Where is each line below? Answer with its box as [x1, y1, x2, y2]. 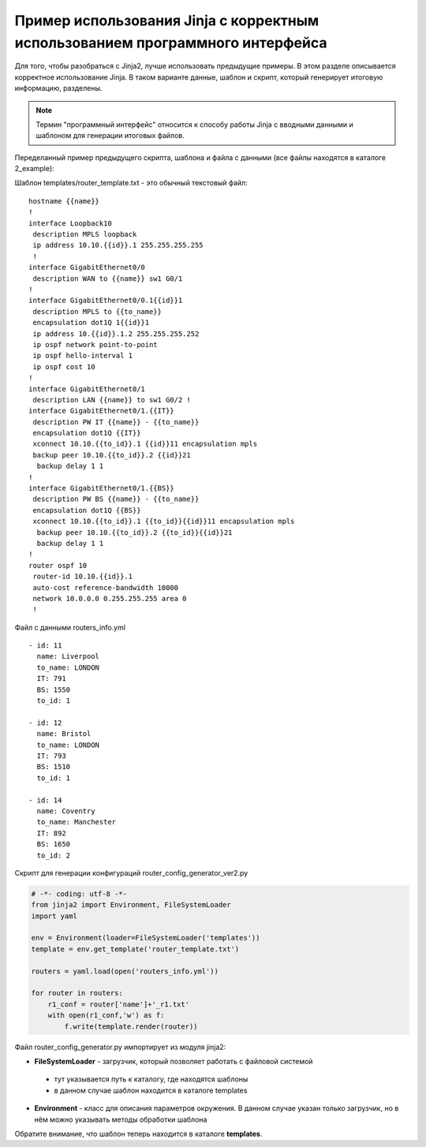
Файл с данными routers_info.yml [14, 622, 126, 632]
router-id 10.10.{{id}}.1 [32, 572, 133, 581]
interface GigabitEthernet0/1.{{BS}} [28, 484, 175, 493]
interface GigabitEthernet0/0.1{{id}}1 [28, 296, 183, 305]
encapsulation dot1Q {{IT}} [32, 428, 141, 438]
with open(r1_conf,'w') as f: [47, 1011, 165, 1020]
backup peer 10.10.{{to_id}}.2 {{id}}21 [32, 450, 191, 459]
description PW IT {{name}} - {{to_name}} [32, 417, 200, 426]
